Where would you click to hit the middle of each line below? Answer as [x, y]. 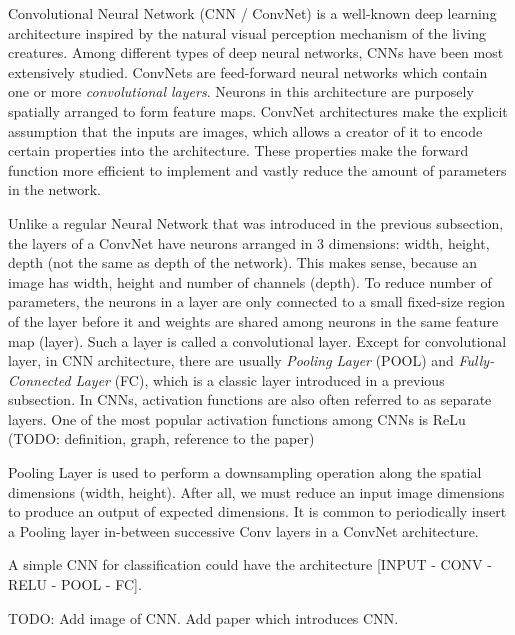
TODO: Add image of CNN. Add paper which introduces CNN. [203, 617]
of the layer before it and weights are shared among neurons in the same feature [253, 320]
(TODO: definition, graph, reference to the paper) [161, 438]
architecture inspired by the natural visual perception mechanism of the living [247, 32]
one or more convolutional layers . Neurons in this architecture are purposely [241, 91]
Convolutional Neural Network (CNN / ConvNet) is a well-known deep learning [252, 13]
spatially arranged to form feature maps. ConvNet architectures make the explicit [258, 110]
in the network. [54, 189]
